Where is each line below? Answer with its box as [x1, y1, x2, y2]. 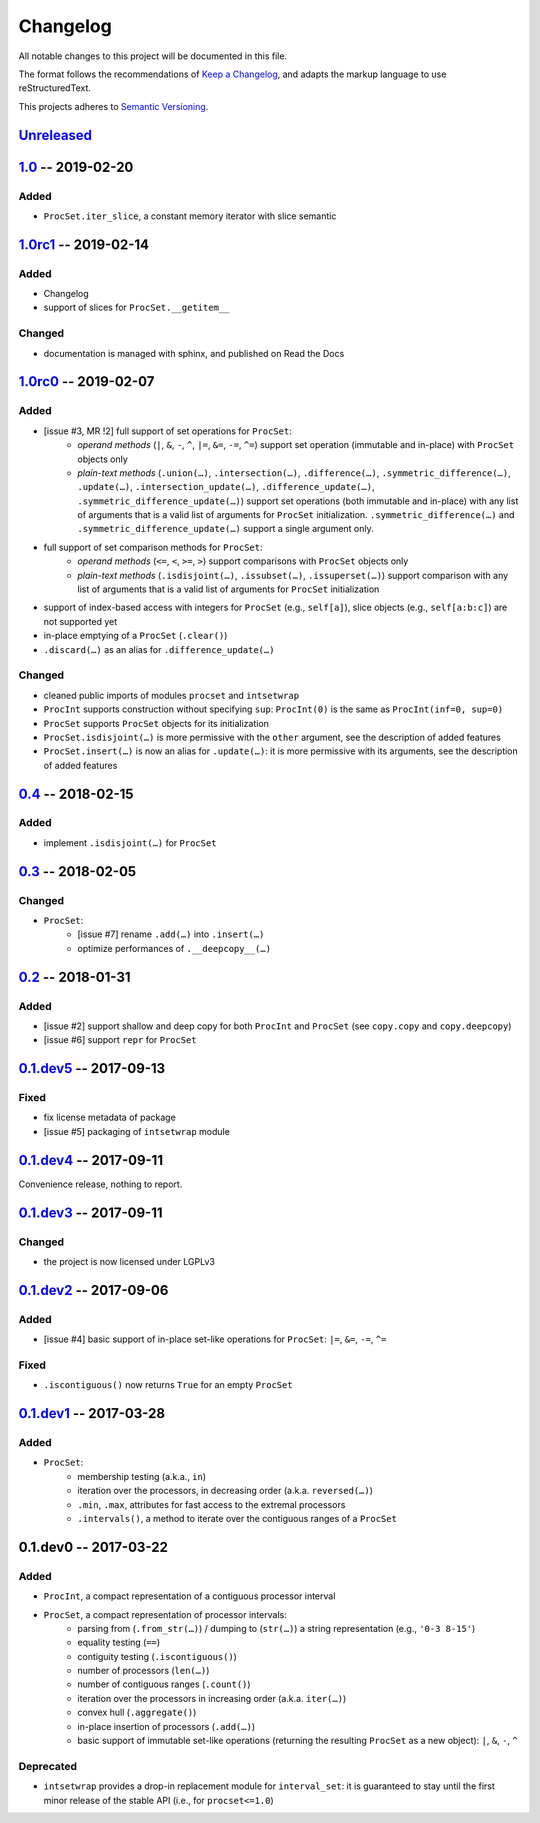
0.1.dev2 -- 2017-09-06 [18, 1281, 169, 1299]
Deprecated [18, 1759, 78, 1773]
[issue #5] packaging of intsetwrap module [43, 1125, 230, 1137]
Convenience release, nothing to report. [18, 1178, 183, 1190]
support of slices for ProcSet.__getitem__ [43, 301, 230, 314]
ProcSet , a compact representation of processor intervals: [43, 1608, 287, 1620]
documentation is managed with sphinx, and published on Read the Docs [43, 347, 345, 359]
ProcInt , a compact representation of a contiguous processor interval [43, 1590, 336, 1602]
